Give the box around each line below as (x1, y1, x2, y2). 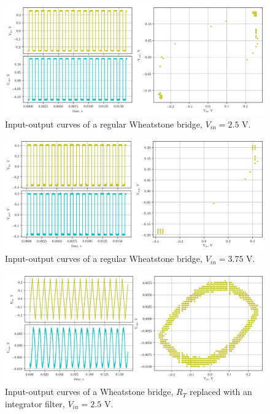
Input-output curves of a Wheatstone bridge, (5, 385, 174, 398)
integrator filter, (5, 397, 65, 410)
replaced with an (189, 385, 252, 398)
